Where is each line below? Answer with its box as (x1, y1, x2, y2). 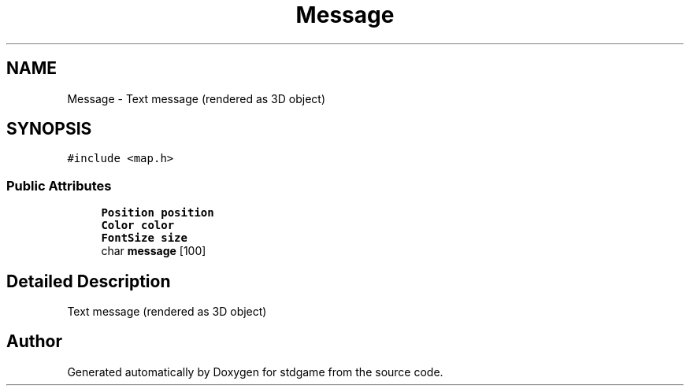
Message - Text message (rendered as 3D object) (67, 91, 325, 105)
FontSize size (101, 231, 187, 245)
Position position (101, 206, 214, 220)
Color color (101, 219, 175, 232)
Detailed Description (6, 271, 171, 291)
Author (6, 331, 62, 352)
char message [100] (101, 244, 206, 258)
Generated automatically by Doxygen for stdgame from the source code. (67, 364, 443, 379)
